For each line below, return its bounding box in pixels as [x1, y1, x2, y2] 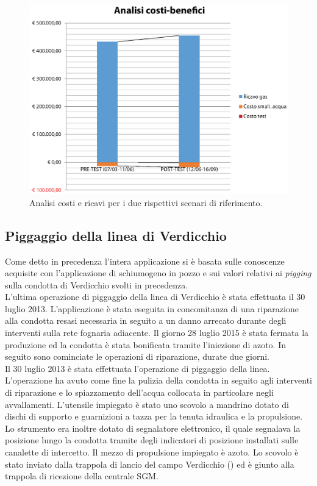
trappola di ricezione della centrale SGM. [5, 470, 158, 482]
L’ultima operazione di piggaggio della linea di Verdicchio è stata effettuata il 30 [5, 290, 305, 303]
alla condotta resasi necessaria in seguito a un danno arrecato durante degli [5, 314, 287, 327]
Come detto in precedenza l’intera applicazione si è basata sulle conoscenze [5, 254, 285, 267]
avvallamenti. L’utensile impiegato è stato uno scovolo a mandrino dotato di [5, 398, 289, 410]
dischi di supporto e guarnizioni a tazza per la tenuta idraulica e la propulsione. [5, 410, 303, 423]
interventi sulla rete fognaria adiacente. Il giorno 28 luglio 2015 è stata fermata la [5, 326, 309, 339]
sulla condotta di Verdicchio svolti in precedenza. [5, 278, 188, 291]
